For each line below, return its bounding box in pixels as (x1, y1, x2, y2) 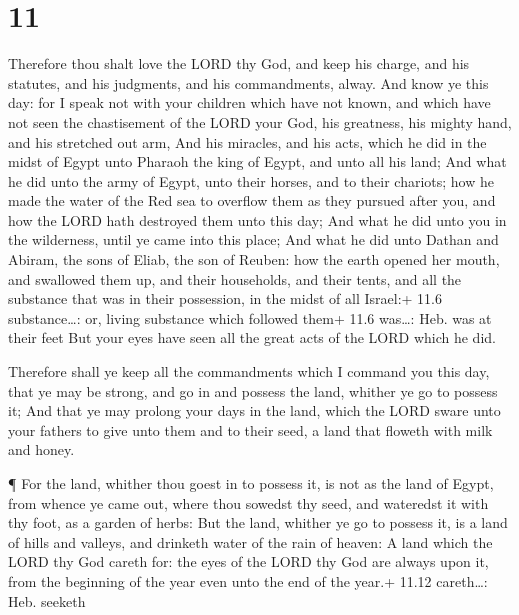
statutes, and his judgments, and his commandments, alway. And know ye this (8, 72, 489, 93)
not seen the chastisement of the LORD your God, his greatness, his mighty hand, (8, 111, 512, 132)
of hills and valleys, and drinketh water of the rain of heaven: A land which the (8, 531, 493, 552)
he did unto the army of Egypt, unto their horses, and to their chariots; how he (8, 170, 494, 191)
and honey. (8, 439, 75, 460)
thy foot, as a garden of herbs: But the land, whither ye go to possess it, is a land (8, 512, 508, 533)
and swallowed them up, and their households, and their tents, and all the (8, 268, 462, 289)
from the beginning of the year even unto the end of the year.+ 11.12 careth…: (8, 570, 488, 591)
